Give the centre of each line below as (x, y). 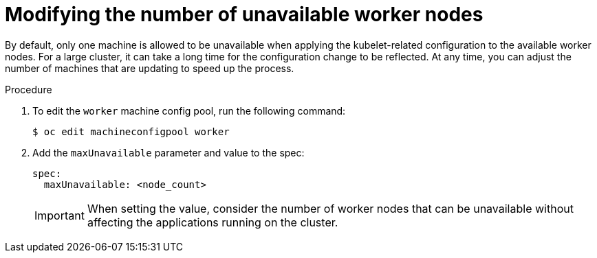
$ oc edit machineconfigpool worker (131, 131)
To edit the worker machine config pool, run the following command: (189, 110)
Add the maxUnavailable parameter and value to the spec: (169, 152)
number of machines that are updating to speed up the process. (150, 68)
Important (59, 215)
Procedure (29, 89)
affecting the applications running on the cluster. (213, 222)
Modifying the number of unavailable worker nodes (244, 14)
